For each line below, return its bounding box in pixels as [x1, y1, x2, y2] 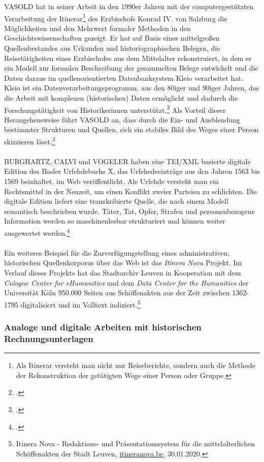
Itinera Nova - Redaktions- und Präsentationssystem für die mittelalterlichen [16, 438, 255, 449]
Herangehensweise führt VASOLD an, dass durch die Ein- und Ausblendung [4, 114, 241, 125]
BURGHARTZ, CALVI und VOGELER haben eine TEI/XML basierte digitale [4, 156, 251, 166]
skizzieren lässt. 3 [4, 135, 55, 146]
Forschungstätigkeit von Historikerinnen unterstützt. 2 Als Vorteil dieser [4, 103, 226, 115]
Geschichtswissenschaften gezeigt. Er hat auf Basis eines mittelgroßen [4, 33, 220, 43]
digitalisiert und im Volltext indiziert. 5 [20, 297, 141, 310]
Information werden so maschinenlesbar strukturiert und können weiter [4, 215, 225, 226]
